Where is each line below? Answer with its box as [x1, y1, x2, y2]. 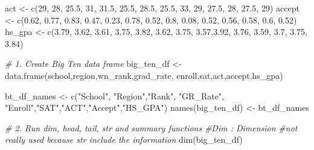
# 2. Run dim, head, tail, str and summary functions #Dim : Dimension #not [5, 121, 298, 134]
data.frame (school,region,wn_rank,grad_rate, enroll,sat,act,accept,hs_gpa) [5, 69, 283, 81]
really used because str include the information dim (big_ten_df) [5, 133, 243, 146]
